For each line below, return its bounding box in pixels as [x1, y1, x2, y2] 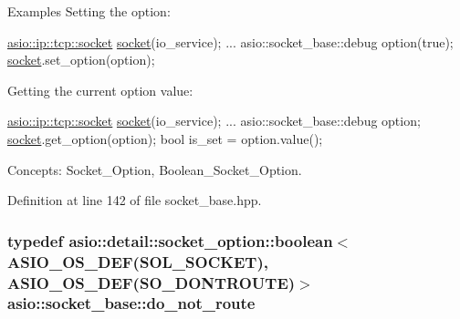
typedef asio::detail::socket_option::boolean [7, 229, 333, 252]
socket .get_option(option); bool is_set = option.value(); [7, 129, 323, 148]
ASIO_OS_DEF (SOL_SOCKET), [7, 250, 268, 273]
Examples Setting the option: [7, 2, 171, 20]
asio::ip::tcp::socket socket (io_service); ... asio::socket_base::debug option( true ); [7, 32, 454, 51]
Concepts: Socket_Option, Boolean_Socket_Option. [7, 159, 302, 179]
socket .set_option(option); [7, 50, 155, 69]
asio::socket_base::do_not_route [7, 292, 256, 314]
